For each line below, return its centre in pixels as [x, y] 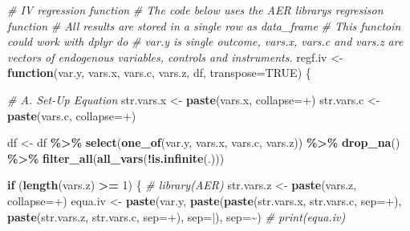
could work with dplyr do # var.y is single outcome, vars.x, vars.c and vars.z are [205, 41]
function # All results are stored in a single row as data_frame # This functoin [204, 25]
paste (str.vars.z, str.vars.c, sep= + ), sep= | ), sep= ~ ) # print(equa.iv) [177, 216]
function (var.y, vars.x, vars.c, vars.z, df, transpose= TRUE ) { [159, 73]
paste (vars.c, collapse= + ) [72, 115]
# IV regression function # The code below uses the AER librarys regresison [195, 10]
